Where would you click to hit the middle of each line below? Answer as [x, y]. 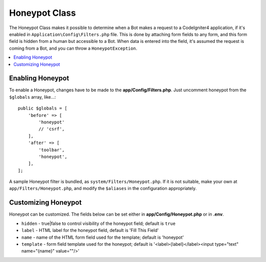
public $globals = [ [43, 108]
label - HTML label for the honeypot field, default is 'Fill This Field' [90, 230]
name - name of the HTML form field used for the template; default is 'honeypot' [103, 237]
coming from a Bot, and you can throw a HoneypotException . [73, 48]
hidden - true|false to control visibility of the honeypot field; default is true [99, 223]
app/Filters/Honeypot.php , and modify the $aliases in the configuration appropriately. [103, 188]
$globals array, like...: [33, 97]
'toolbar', [52, 150]
